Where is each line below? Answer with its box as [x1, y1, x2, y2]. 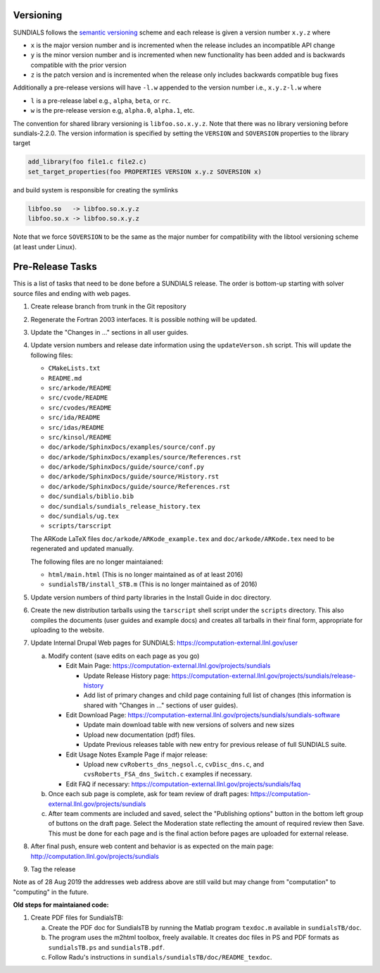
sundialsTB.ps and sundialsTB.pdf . [48, 943, 165, 951]
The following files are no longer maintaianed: [30, 557, 163, 566]
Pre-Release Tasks [13, 261, 98, 273]
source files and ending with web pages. [13, 289, 131, 297]
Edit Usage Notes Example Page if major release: [65, 750, 208, 759]
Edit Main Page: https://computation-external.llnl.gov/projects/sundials [65, 662, 271, 670]
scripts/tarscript [48, 522, 112, 530]
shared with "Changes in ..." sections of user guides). [83, 701, 239, 709]
